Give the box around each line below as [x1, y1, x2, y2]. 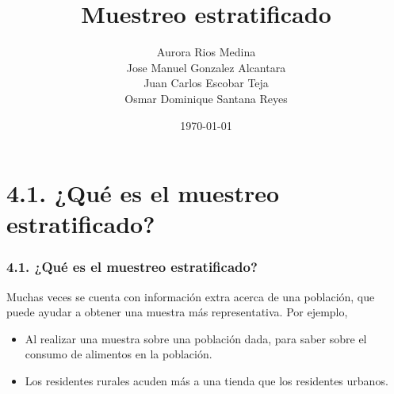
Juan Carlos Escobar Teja [143, 75, 269, 91]
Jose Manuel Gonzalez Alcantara [126, 59, 286, 75]
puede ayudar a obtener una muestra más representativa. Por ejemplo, [6, 304, 348, 320]
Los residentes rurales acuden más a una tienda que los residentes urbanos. [25, 373, 388, 389]
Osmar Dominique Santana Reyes [124, 90, 288, 106]
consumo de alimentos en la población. [25, 346, 212, 362]
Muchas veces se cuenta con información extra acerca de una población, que [6, 288, 375, 304]
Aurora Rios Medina [156, 44, 256, 60]
